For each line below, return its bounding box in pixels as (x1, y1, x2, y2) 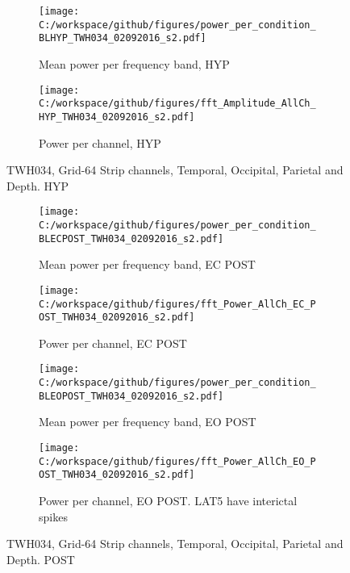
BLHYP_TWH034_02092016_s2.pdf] (39, 32, 206, 44)
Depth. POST (6, 550, 75, 567)
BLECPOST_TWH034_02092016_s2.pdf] (39, 232, 224, 245)
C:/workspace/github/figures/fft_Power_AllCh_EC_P (39, 298, 316, 310)
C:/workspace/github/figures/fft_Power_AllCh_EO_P (39, 455, 316, 467)
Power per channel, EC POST (39, 334, 187, 351)
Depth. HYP (6, 177, 69, 194)
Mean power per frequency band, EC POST (39, 256, 256, 273)
